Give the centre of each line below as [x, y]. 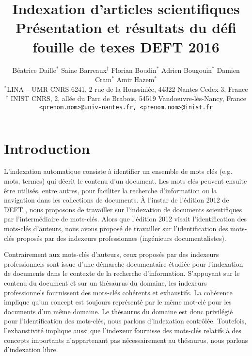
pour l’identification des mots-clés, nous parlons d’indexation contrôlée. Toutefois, [125, 321]
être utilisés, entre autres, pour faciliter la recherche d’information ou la [110, 190]
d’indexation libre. [31, 349]
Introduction [47, 148]
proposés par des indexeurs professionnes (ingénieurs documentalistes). [121, 238]
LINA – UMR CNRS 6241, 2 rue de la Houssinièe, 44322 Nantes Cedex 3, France [127, 89]
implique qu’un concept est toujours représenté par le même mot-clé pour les [118, 302]
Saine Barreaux [84, 70]
